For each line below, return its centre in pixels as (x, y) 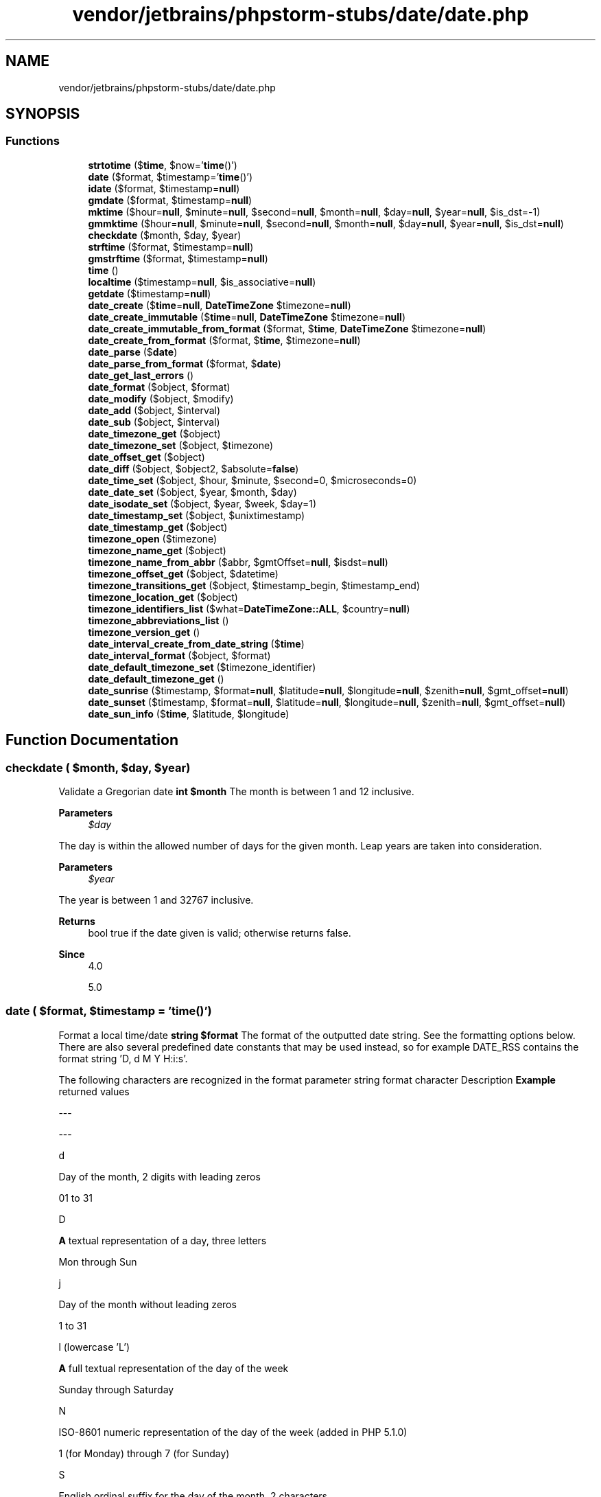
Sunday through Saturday (116, 1389)
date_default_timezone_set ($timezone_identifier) (202, 667)
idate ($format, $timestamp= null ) (164, 188)
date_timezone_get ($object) (154, 433)
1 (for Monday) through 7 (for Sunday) (144, 1453)
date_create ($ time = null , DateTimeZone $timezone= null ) (220, 305)
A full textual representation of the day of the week (174, 1368)
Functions (33, 141)
